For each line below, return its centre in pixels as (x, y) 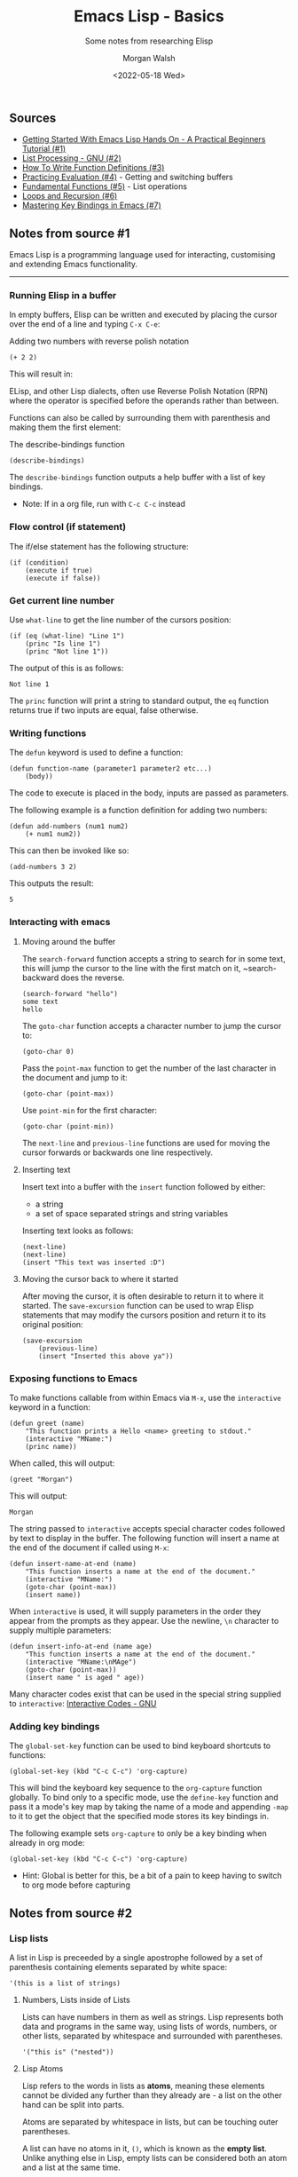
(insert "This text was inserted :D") (94, 1263)
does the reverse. (93, 978)
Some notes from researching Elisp (149, 41)
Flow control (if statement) (68, 527)
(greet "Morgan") (41, 1479)
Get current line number (62, 600)
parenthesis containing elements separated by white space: (118, 1967)
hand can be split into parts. (73, 2104)
